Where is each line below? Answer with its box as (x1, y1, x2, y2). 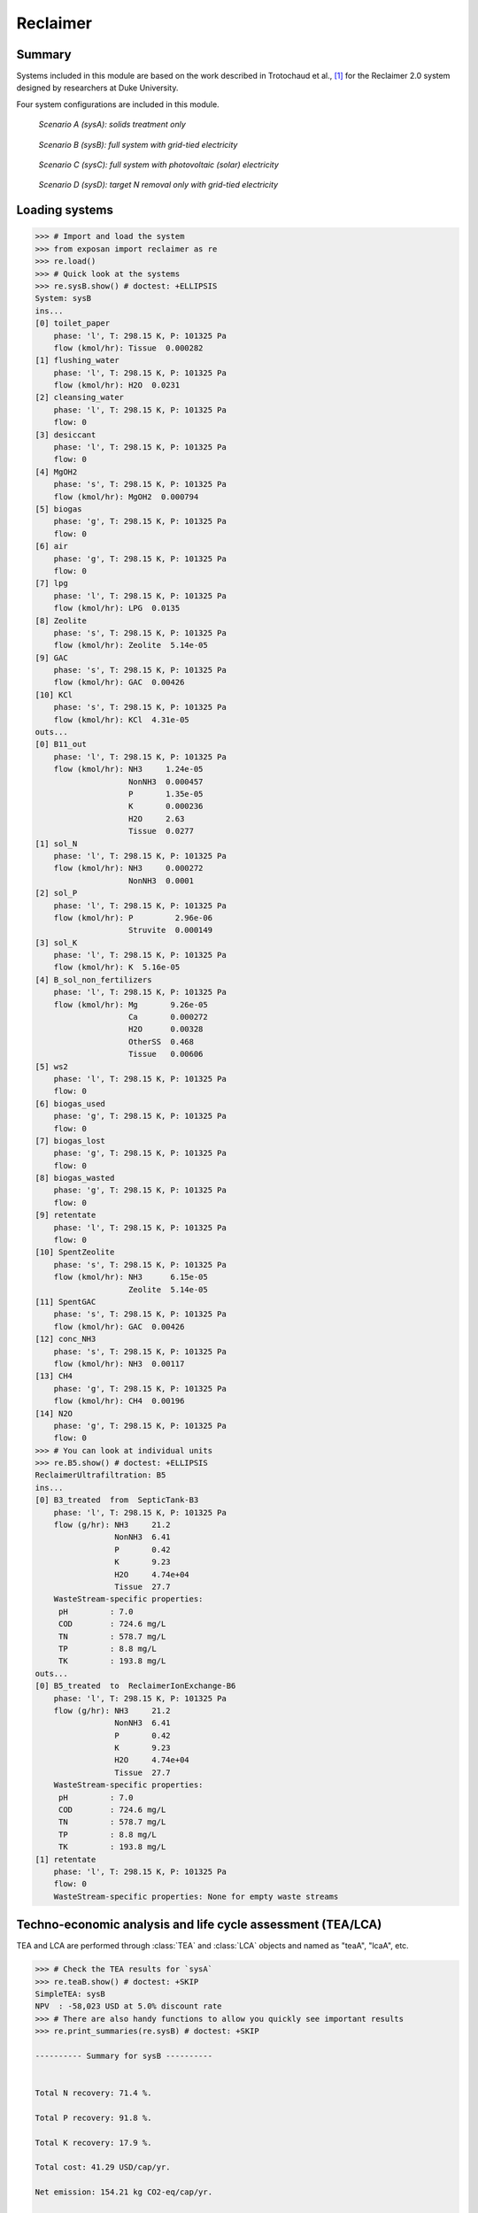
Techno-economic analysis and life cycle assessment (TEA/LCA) (16, 1917, 382, 1932)
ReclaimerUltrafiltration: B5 (35, 1470, 166, 1480)
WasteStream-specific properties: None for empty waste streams (53, 1891, 339, 1901)
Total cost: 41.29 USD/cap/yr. (35, 2163, 172, 2172)
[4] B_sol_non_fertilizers (35, 975, 152, 984)
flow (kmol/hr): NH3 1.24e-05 (53, 764, 204, 775)
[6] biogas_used (35, 1099, 106, 1108)
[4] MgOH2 (35, 467, 78, 477)
